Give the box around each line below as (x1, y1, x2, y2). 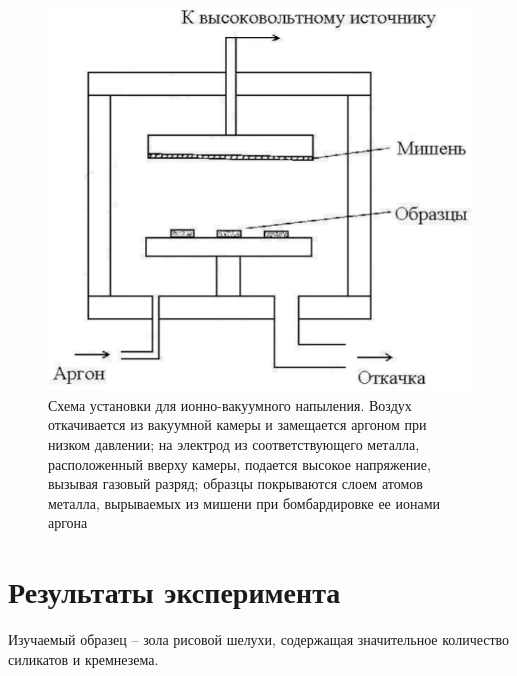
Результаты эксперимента (8, 571, 341, 612)
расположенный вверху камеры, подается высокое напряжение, (48, 453, 431, 474)
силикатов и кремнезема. (8, 648, 159, 669)
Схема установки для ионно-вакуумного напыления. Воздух (48, 394, 412, 415)
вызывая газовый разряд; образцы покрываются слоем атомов (48, 473, 423, 494)
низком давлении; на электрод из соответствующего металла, (48, 434, 420, 455)
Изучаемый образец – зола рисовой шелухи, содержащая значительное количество (8, 629, 510, 650)
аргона (48, 512, 88, 533)
